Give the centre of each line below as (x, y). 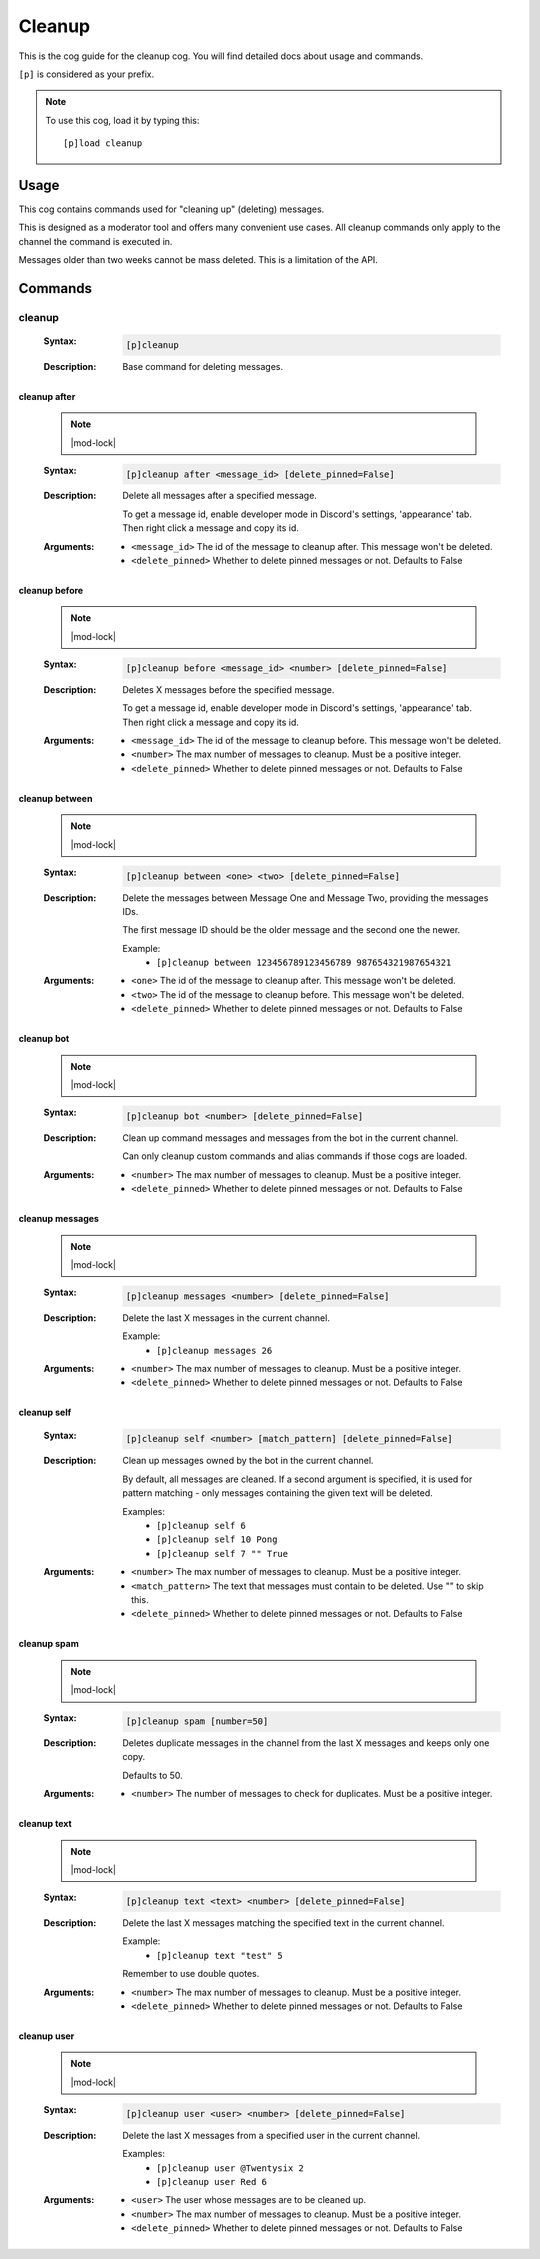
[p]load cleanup (103, 143)
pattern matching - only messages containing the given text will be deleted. (278, 1493)
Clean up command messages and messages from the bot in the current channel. (290, 1137)
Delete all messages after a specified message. (219, 496)
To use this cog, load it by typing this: (122, 120)
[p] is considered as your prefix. (86, 74)
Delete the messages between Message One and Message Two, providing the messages (305, 897)
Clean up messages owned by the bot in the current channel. (248, 1461)
